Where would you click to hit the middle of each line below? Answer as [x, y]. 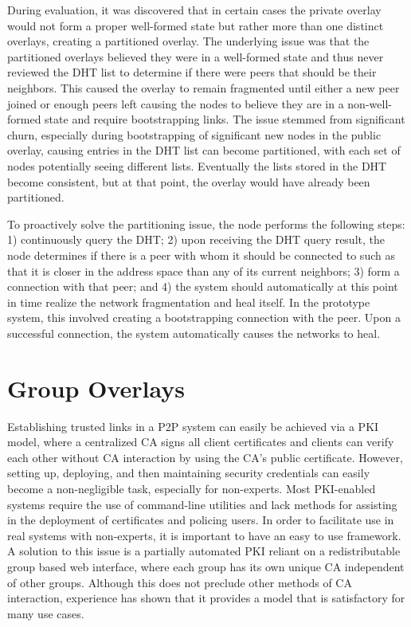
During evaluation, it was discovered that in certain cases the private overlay [194, 10]
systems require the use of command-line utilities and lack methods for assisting [202, 504]
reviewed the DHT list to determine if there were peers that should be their [192, 72]
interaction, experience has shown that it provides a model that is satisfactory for [206, 598]
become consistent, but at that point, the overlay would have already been [189, 181]
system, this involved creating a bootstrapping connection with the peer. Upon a [204, 317]
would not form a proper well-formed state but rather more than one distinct [196, 25]
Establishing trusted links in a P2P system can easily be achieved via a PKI [193, 426]
